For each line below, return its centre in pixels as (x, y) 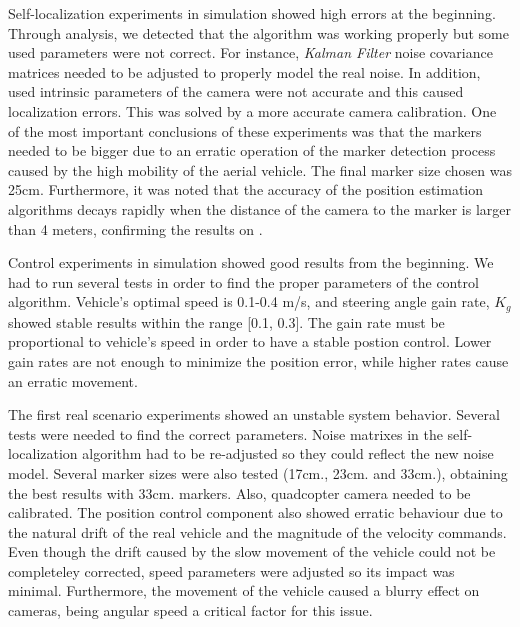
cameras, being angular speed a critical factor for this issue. (190, 610)
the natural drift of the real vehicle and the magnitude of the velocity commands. (257, 531)
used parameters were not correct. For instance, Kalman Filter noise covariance (250, 52)
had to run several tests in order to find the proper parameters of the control (243, 281)
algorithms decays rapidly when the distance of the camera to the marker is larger (259, 208)
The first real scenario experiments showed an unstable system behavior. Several (254, 414)
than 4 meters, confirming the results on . (135, 228)
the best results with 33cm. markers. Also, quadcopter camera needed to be (239, 492)
